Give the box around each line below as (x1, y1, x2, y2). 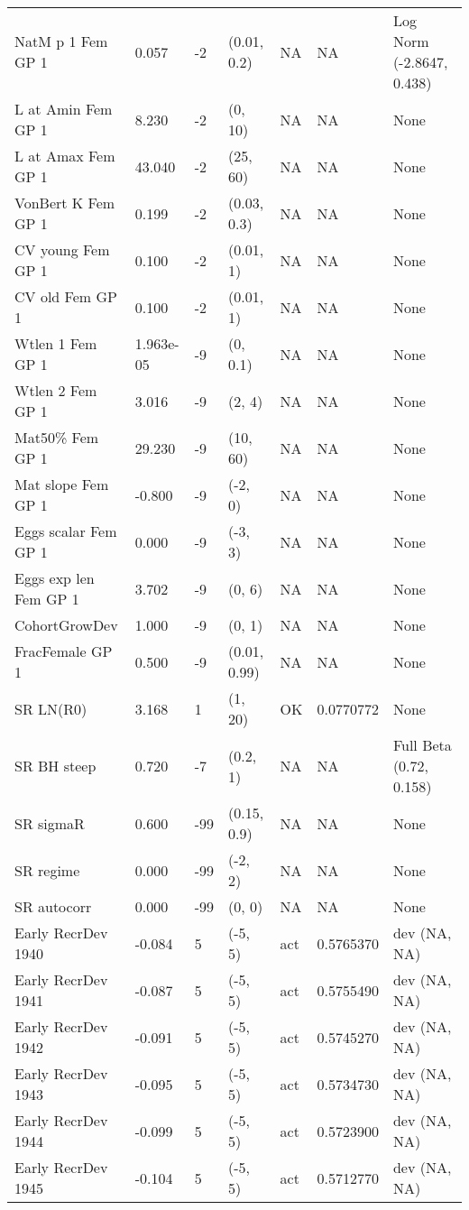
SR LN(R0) (14, 697, 87, 719)
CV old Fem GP (14, 286, 117, 307)
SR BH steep (14, 755, 97, 776)
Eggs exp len (14, 568, 95, 588)
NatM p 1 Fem (14, 31, 108, 51)
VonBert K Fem (14, 192, 115, 213)
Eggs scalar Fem (14, 521, 117, 541)
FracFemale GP (14, 641, 113, 661)
